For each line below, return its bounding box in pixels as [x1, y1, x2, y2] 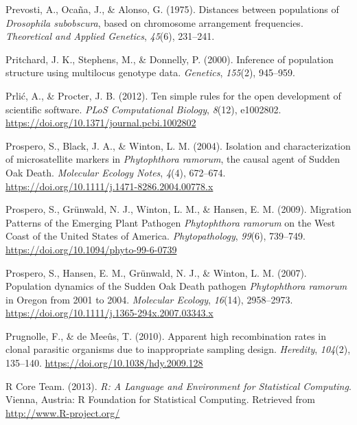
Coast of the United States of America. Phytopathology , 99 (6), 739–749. [5, 229, 306, 243]
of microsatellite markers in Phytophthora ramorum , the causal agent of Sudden [5, 152, 341, 166]
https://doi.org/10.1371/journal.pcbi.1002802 [5, 115, 196, 130]
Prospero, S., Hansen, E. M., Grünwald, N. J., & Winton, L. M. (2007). [5, 265, 307, 279]
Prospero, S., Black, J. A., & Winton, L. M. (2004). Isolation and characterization [5, 138, 351, 152]
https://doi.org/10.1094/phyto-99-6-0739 [5, 242, 177, 256]
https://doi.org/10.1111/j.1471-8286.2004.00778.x [5, 179, 214, 193]
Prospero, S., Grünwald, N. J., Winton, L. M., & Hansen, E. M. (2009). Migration [5, 202, 352, 216]
